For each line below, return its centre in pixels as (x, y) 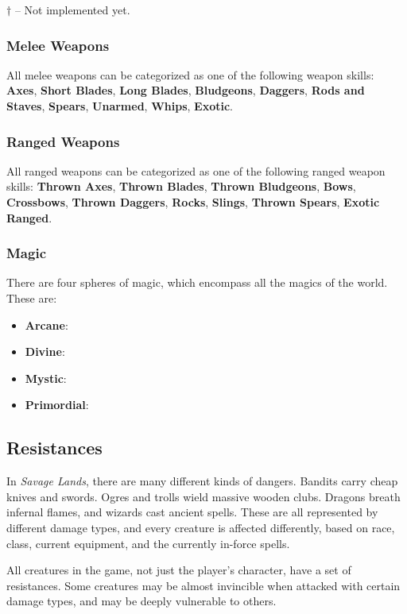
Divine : (45, 351)
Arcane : (47, 324)
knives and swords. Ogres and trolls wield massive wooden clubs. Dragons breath (203, 496)
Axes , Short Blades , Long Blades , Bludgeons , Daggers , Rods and (186, 90)
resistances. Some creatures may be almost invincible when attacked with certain (203, 585)
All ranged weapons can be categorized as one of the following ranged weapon (196, 170)
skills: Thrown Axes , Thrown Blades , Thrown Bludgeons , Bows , (181, 186)
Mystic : (46, 378)
